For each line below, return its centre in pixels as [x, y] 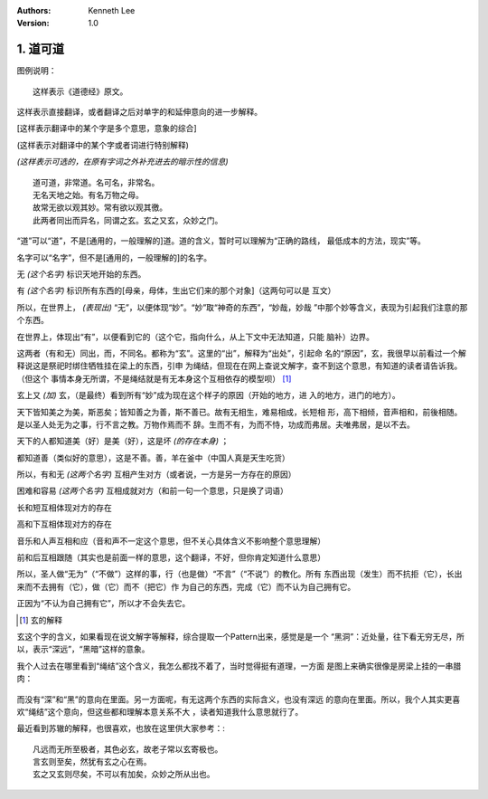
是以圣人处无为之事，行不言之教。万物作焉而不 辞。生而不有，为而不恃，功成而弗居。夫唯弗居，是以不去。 [216, 424]
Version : [33, 24]
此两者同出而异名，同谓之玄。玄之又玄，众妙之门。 [128, 220]
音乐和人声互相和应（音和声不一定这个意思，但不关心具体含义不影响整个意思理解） [171, 541]
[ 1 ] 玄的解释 [41, 620]
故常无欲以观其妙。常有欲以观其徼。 [100, 208]
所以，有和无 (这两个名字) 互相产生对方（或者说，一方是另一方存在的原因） [157, 474]
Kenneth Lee [112, 10]
